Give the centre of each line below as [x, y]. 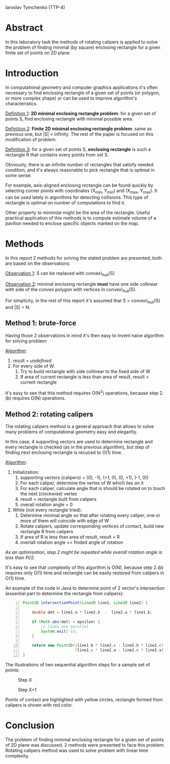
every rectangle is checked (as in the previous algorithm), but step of [77, 447]
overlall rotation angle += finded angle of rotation [72, 542]
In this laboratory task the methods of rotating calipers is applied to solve [82, 42]
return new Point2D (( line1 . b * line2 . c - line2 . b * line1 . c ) [98, 646]
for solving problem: [26, 341]
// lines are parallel [65, 627]
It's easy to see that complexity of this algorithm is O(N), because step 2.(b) [84, 568]
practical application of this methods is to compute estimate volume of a [81, 218]
